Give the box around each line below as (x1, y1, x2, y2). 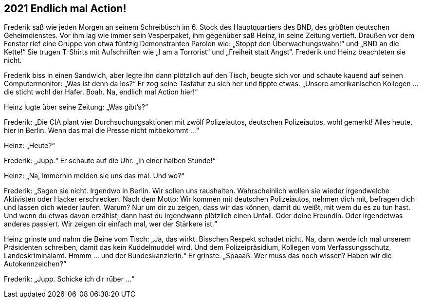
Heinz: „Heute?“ (4, 141, 55, 150)
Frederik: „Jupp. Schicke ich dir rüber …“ (4, 275, 135, 283)
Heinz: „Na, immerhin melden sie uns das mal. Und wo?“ (4, 171, 184, 180)
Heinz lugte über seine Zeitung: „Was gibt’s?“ (4, 103, 148, 112)
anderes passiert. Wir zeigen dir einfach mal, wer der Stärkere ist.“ (4, 220, 218, 228)
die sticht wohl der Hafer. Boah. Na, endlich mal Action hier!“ (4, 88, 198, 96)
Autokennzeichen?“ (4, 260, 66, 268)
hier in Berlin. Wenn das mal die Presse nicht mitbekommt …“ (4, 126, 199, 135)
